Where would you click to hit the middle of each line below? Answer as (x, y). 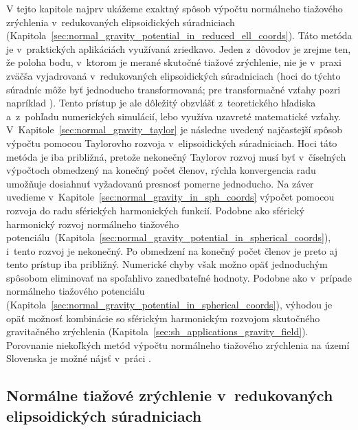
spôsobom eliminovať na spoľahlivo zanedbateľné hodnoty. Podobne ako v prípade (179, 277)
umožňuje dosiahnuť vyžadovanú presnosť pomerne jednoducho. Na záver (160, 183)
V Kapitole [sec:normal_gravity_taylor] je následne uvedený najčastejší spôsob (175, 129)
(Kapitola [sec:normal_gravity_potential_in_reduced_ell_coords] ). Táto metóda (179, 35)
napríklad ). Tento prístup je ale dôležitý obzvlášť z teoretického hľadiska (161, 103)
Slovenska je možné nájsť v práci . (79, 358)
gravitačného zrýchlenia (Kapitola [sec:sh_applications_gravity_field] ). (157, 331)
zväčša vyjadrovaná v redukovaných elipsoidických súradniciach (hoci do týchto (174, 75)
